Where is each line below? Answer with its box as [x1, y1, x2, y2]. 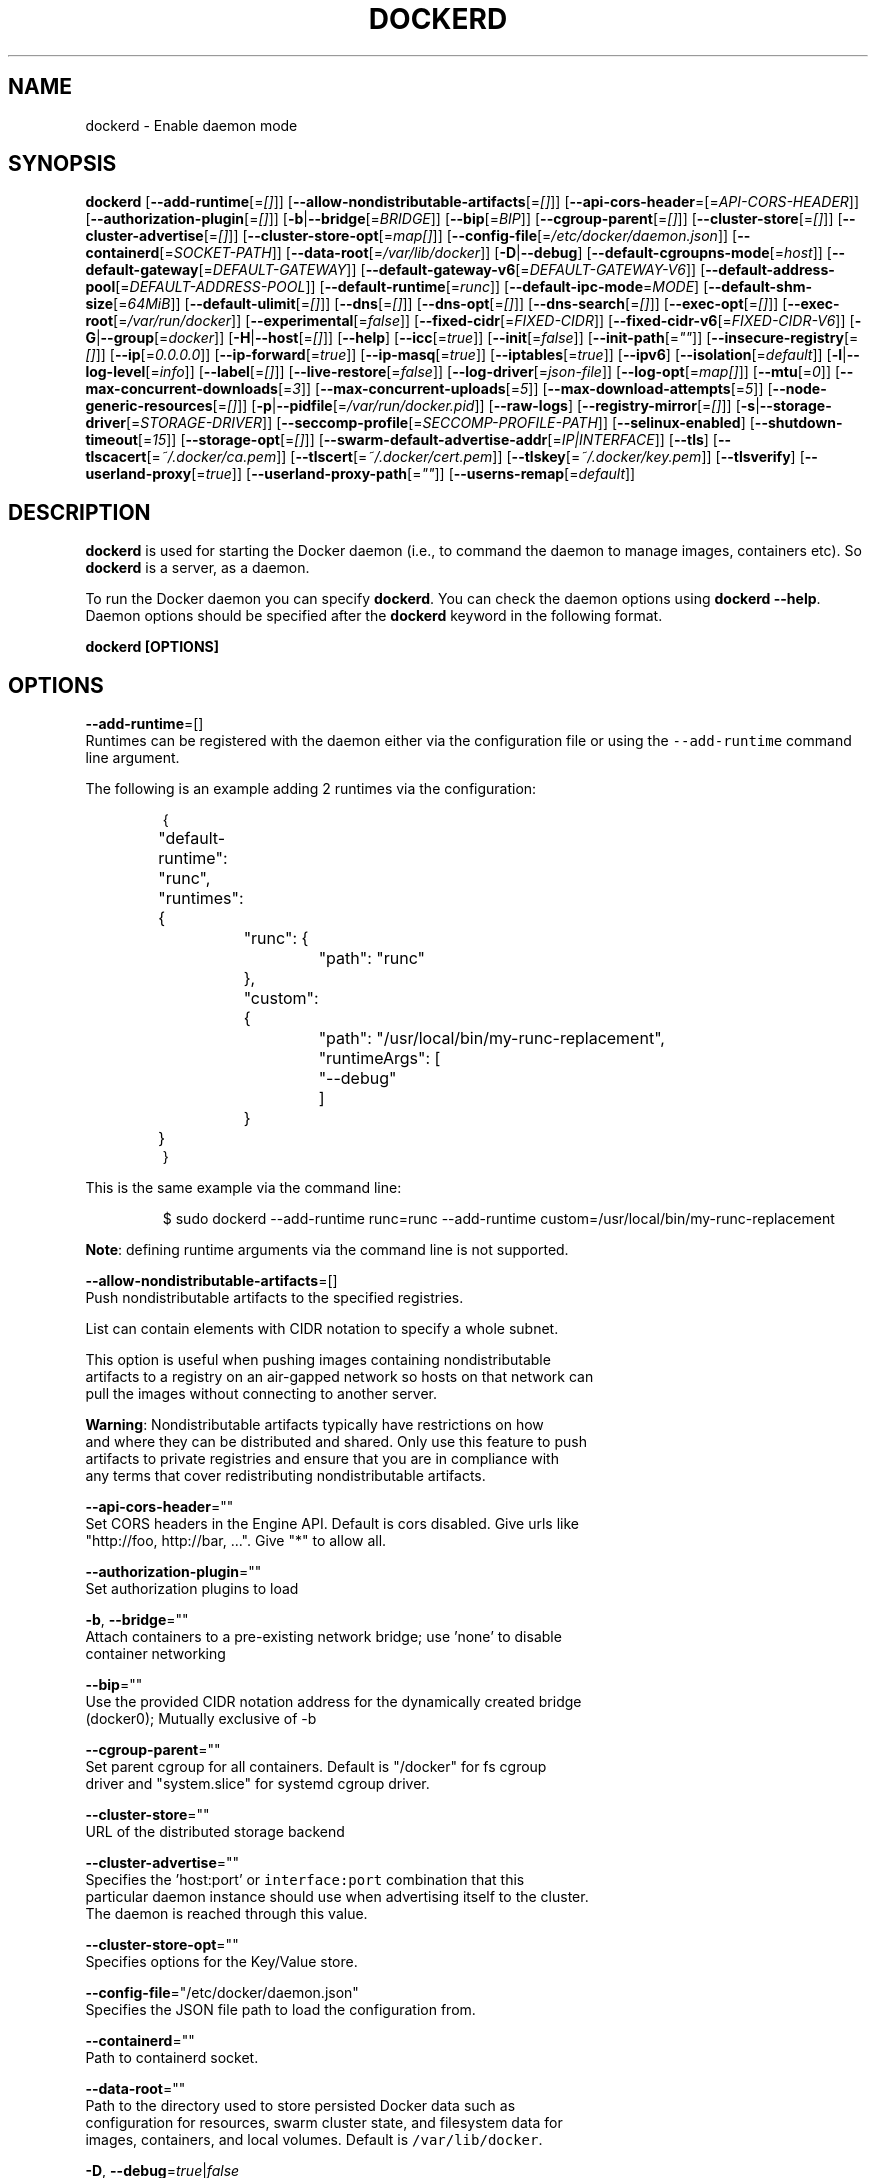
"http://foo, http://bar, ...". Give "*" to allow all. [85, 1532, 387, 1550]
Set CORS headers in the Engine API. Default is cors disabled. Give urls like [85, 1515, 580, 1533]
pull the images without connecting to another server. [85, 1385, 438, 1403]
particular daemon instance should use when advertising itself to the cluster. [85, 1888, 589, 1906]
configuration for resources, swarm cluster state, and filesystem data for [85, 2114, 563, 2132]
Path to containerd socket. [85, 2049, 259, 2067]
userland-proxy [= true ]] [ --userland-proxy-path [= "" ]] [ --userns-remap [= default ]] [85, 465, 636, 483]
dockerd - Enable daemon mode [85, 116, 298, 134]
